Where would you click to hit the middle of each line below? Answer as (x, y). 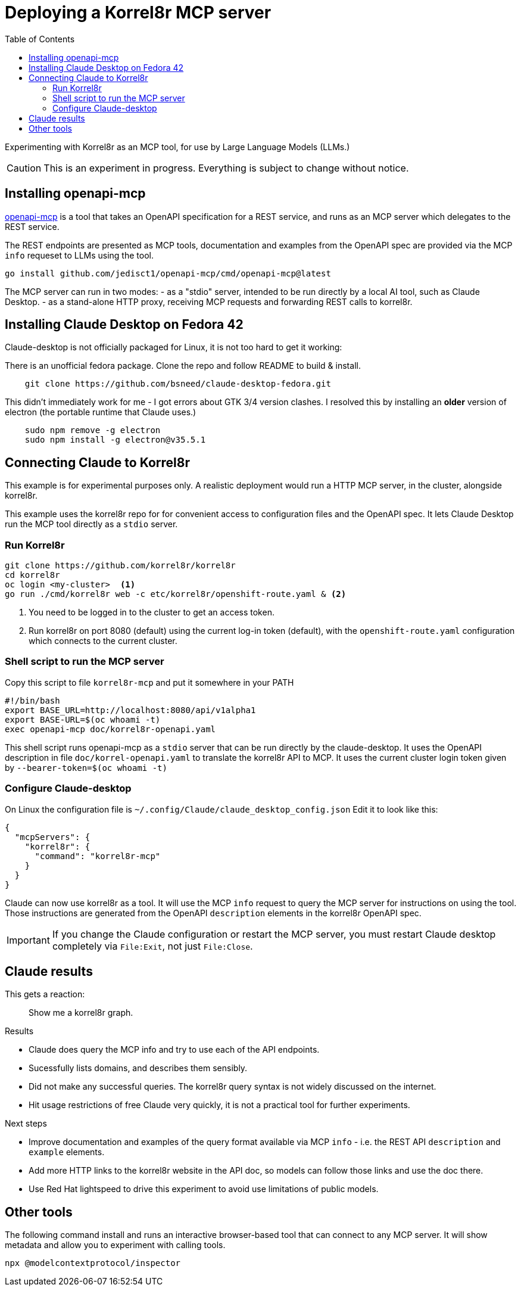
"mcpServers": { (52, 837)
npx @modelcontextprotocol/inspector (93, 1263)
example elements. (67, 1152)
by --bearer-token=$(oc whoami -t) (86, 767)
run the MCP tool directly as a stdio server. (91, 524)
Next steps (26, 1124)
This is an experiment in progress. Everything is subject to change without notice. (226, 168)
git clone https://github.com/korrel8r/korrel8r (120, 566)
